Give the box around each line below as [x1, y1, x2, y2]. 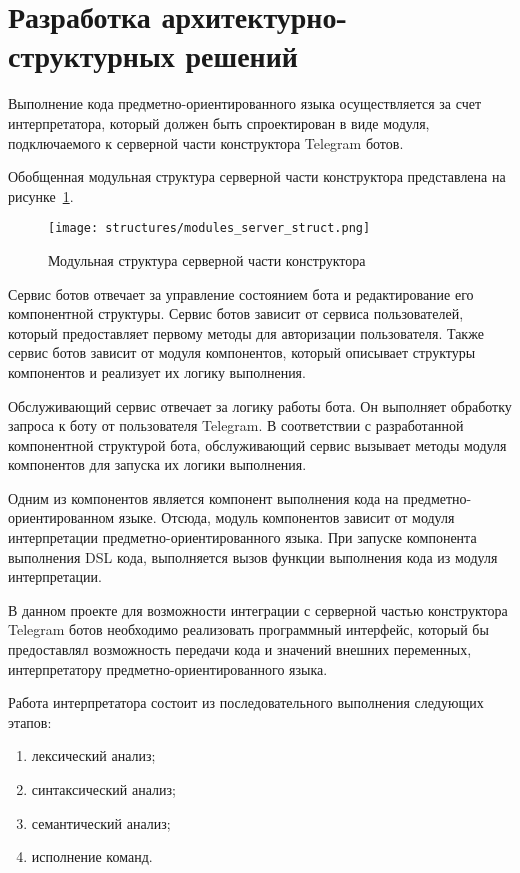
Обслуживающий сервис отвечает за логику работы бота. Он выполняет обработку [8, 395, 512, 416]
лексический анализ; [31, 745, 156, 766]
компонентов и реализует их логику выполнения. [8, 361, 306, 382]
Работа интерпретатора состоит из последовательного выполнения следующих [8, 692, 484, 713]
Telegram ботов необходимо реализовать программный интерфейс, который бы [8, 619, 489, 640]
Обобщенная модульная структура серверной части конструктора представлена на [8, 166, 506, 187]
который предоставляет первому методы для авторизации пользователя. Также [8, 322, 484, 343]
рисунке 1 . [8, 185, 74, 206]
